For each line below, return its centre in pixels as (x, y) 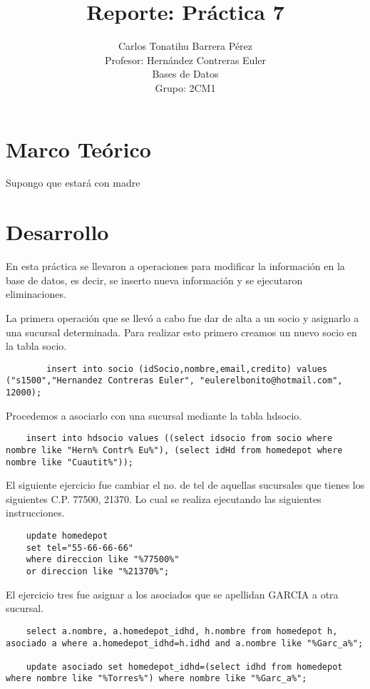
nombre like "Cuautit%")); (70, 462)
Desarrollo (57, 232)
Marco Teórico (78, 149)
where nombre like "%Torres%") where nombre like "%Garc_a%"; (156, 679)
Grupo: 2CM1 (185, 87)
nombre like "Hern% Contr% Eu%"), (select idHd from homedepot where (174, 450)
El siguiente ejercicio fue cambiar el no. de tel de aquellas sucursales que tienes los (185, 485)
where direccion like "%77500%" (103, 560)
